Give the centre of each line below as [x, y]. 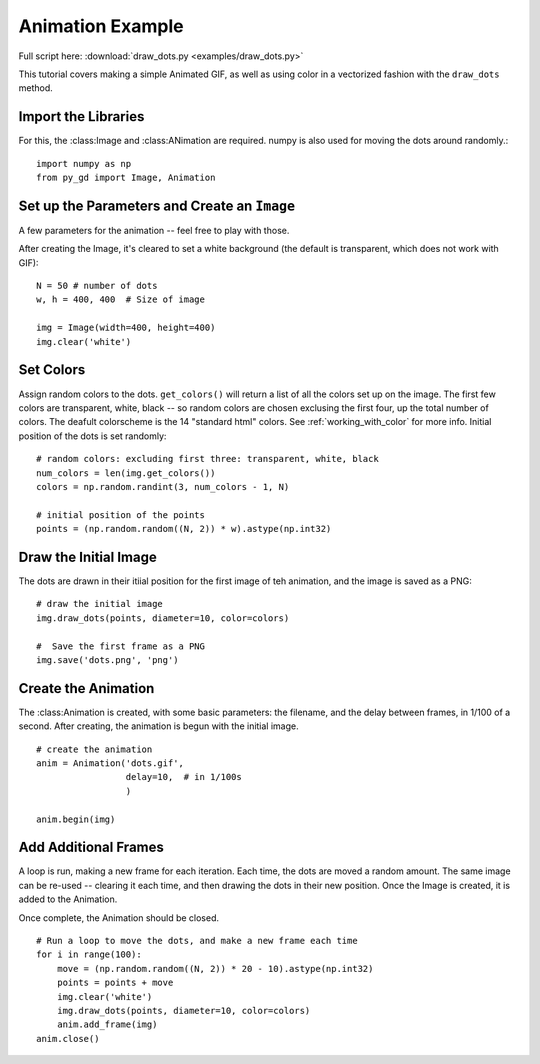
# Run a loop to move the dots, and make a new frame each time [197, 941]
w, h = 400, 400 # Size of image [120, 299]
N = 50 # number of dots [97, 286]
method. [36, 88]
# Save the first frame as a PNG [120, 646]
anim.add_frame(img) [107, 1024]
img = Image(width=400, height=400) [126, 328]
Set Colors [52, 370]
